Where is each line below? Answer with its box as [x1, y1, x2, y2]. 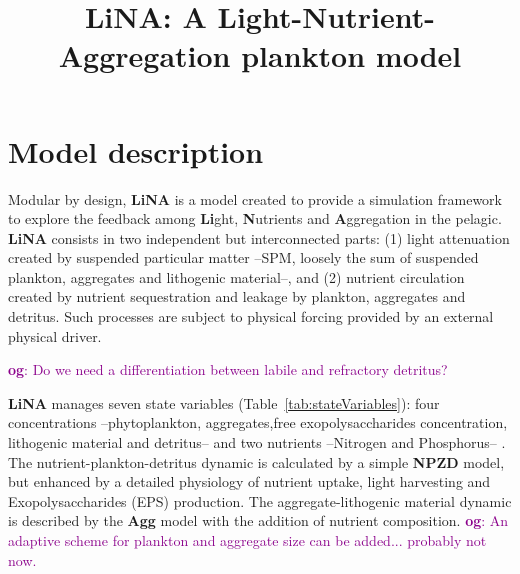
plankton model [241, 35, 462, 76]
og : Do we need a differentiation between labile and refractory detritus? [8, 359, 448, 380]
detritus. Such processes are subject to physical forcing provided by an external [8, 306, 494, 327]
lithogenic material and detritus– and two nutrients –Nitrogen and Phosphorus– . [8, 432, 506, 453]
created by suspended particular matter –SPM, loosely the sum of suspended [8, 247, 479, 268]
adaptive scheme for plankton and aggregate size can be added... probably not [8, 530, 487, 550]
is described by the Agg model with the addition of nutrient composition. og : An [8, 510, 509, 531]
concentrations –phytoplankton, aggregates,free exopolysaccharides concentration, [8, 412, 508, 433]
